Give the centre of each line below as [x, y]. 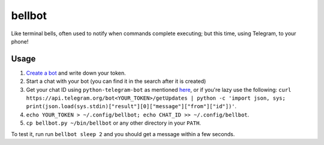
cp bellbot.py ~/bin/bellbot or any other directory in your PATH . [113, 123]
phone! [20, 41]
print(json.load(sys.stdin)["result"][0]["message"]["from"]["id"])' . [131, 106]
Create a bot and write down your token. [76, 73]
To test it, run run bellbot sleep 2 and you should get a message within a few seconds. [123, 134]
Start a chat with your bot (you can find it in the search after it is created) [116, 81]
